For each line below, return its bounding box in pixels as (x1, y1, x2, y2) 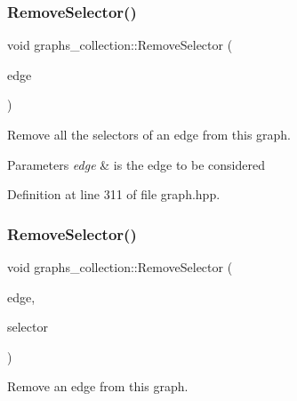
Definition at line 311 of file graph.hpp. (7, 185, 221, 204)
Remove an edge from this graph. (7, 377, 189, 396)
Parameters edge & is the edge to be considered (7, 155, 265, 173)
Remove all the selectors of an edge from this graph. (7, 125, 292, 143)
